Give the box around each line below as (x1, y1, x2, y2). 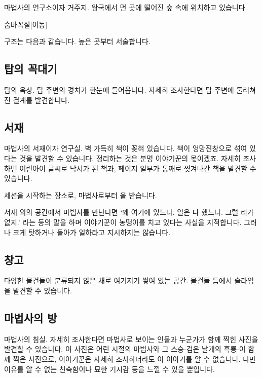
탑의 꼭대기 (4, 61, 57, 77)
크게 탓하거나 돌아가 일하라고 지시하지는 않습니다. (13, 227, 171, 237)
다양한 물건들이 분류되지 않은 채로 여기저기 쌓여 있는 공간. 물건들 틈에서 (4, 275, 232, 286)
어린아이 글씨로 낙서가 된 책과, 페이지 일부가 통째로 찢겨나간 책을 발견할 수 (19, 163, 256, 173)
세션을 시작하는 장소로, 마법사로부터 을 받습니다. (4, 190, 157, 200)
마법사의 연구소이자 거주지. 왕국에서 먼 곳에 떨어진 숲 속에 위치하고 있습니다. (4, 2, 247, 12)
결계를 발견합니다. (13, 94, 70, 105)
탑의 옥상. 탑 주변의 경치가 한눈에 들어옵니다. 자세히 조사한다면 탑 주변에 (4, 84, 234, 95)
